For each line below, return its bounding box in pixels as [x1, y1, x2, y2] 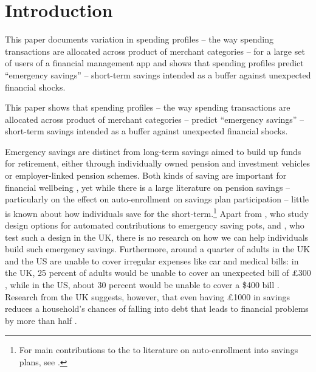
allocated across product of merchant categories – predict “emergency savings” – [5, 112, 304, 125]
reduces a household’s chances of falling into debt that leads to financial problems [5, 302, 309, 315]
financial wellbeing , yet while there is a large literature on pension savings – [5, 181, 290, 193]
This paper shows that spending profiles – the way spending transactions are [5, 101, 290, 114]
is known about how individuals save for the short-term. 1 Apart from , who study [5, 205, 309, 219]
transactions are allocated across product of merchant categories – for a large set [5, 44, 305, 57]
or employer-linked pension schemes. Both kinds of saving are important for [5, 169, 287, 182]
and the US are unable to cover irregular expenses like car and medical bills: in [5, 254, 299, 267]
